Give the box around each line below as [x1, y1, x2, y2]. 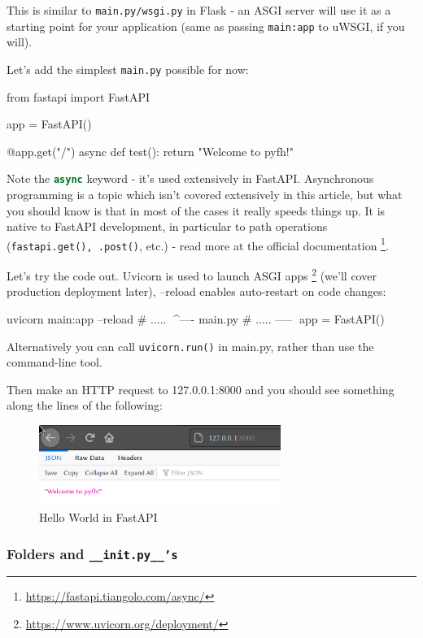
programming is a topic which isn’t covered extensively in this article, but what [7, 186, 403, 202]
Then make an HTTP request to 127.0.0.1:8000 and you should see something [7, 380, 395, 397]
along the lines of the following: [7, 397, 163, 414]
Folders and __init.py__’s [7, 543, 178, 563]
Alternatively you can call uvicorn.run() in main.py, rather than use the [7, 337, 374, 354]
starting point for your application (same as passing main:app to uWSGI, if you [7, 17, 405, 34]
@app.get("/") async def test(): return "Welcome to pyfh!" [7, 142, 294, 159]
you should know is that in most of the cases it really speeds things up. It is [7, 202, 386, 219]
